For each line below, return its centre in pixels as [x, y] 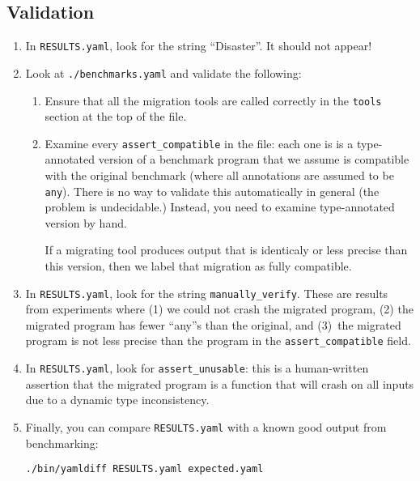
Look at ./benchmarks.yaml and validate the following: [163, 72]
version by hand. [86, 222]
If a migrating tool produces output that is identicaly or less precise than [226, 250]
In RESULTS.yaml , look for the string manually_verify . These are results [207, 293]
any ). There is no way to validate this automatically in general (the [212, 191]
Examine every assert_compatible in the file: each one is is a [199, 143]
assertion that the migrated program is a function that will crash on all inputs [220, 383]
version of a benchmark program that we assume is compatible [254, 159]
